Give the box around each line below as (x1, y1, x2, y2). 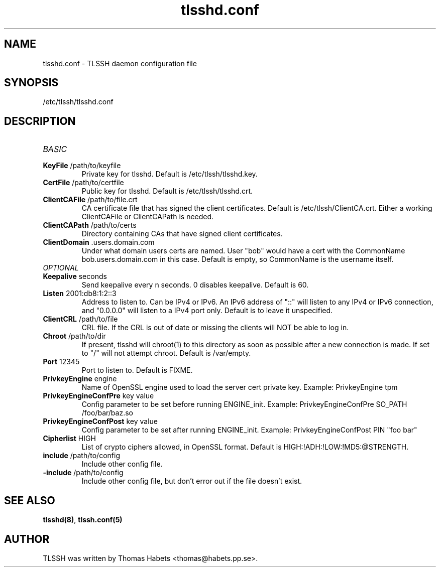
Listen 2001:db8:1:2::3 (43, 289, 117, 298)
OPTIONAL (43, 263, 79, 272)
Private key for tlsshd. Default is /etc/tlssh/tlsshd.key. (81, 170, 258, 179)
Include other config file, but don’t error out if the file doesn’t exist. (81, 477, 302, 486)
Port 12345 (43, 357, 80, 366)
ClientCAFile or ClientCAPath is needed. (81, 212, 214, 221)
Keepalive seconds (43, 272, 107, 281)
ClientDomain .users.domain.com (43, 238, 155, 247)
